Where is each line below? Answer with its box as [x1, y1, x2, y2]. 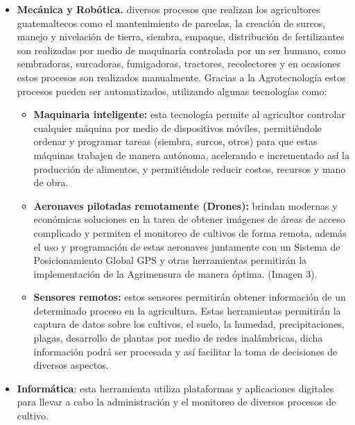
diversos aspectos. [33, 358, 109, 372]
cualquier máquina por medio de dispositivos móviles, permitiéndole [33, 120, 322, 135]
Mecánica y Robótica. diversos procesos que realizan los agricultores [17, 2, 320, 16]
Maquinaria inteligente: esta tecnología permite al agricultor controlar [33, 107, 345, 122]
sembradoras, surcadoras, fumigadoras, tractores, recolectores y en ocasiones [17, 56, 340, 71]
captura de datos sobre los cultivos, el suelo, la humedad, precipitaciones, [33, 317, 345, 331]
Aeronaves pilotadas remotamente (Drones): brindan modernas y [33, 198, 338, 212]
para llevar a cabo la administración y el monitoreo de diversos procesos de [17, 394, 336, 409]
